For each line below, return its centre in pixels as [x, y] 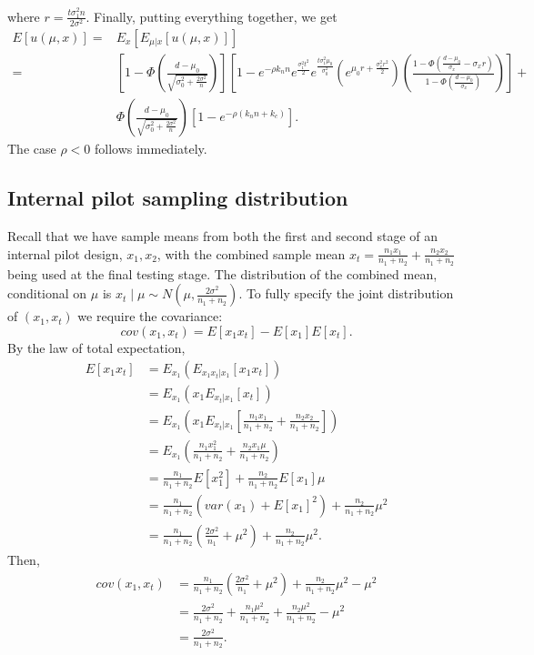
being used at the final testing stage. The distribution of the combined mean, [222, 273]
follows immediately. [151, 149]
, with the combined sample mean [251, 253]
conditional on [47, 293]
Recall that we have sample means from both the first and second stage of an [223, 235]
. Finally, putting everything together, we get [212, 16]
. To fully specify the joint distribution [346, 293]
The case [32, 149]
